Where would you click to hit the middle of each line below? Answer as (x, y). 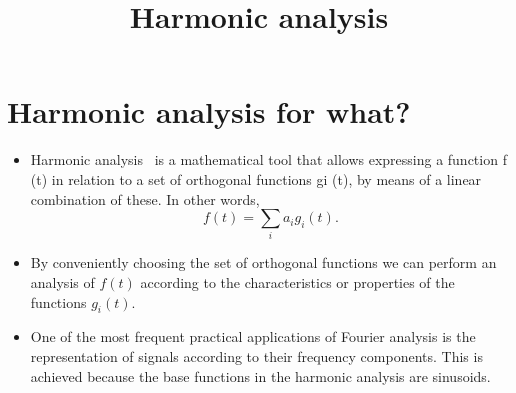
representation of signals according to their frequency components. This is (256, 356)
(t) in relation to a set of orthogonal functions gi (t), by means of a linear (256, 178)
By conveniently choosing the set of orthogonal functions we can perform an (263, 262)
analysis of (62, 282)
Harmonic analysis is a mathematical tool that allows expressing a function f (268, 159)
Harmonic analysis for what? (209, 111)
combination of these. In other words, (145, 198)
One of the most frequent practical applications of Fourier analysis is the (253, 336)
